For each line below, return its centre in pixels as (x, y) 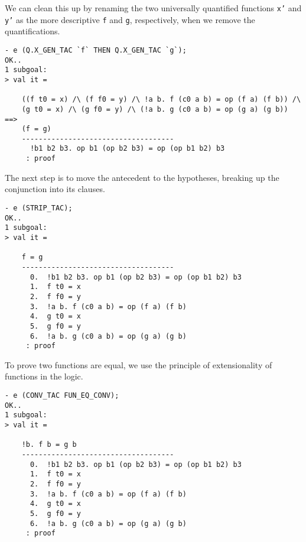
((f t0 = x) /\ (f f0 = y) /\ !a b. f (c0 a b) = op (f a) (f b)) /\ (161, 100)
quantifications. (32, 31)
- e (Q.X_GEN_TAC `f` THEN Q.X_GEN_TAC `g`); (96, 50)
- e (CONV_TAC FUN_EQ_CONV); (62, 395)
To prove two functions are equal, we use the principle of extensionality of (139, 364)
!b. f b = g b (49, 445)
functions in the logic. (44, 376)
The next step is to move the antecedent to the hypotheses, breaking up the (142, 177)
